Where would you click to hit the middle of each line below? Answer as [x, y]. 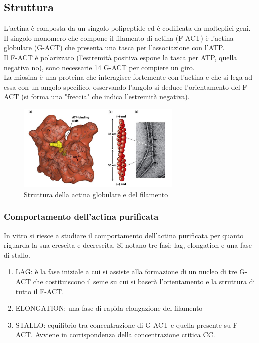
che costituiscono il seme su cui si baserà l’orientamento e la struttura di [144, 282]
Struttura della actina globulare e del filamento [96, 194]
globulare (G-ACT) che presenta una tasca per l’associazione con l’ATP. [114, 48]
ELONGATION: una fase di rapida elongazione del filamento [109, 308]
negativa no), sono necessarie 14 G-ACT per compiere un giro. [99, 67]
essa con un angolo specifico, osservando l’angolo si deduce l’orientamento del [122, 87]
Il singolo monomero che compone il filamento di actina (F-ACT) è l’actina [119, 38]
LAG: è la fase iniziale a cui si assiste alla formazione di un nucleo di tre [126, 272]
